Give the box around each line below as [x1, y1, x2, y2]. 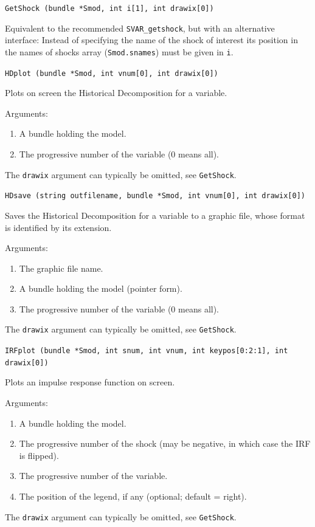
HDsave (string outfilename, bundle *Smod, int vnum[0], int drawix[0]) [5, 191, 305, 201]
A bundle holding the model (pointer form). [19, 282, 182, 295]
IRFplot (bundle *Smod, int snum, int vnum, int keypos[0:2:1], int [5, 346, 288, 356]
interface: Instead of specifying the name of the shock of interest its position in [5, 33, 298, 46]
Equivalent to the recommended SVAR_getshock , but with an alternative [5, 21, 275, 34]
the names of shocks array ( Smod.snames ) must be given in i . [5, 45, 234, 58]
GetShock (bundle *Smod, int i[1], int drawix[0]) [5, 4, 214, 13]
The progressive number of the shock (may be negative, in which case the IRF [19, 437, 311, 450]
